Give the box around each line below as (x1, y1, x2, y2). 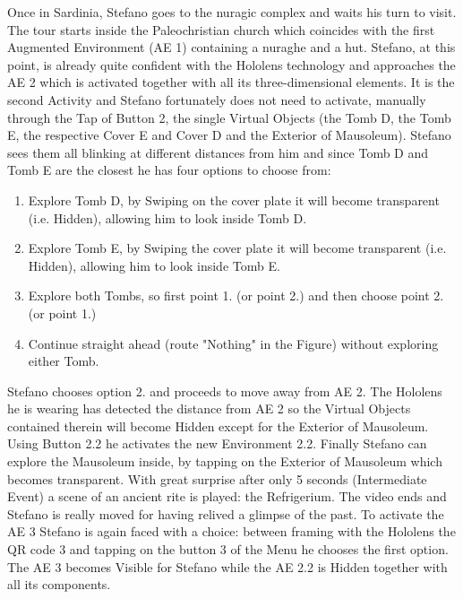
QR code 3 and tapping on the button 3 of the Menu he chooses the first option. (7, 540, 449, 559)
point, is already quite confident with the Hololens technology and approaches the (7, 55, 456, 74)
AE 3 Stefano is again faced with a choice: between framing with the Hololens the (7, 522, 456, 541)
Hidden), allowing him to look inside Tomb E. (28, 256, 280, 274)
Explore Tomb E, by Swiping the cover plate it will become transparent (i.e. (28, 239, 447, 257)
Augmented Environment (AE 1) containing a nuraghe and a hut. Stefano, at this (7, 38, 456, 56)
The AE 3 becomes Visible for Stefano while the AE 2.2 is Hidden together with (7, 557, 448, 576)
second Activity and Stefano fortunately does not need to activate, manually (7, 90, 426, 109)
